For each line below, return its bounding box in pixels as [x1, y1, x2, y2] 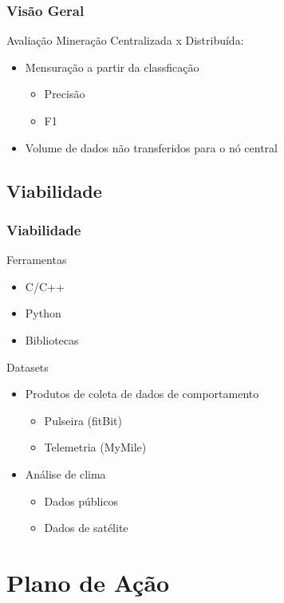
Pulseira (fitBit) [44, 412, 122, 428]
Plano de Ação [6, 566, 170, 598]
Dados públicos [44, 492, 119, 509]
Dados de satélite [44, 519, 128, 536]
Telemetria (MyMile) [44, 439, 147, 455]
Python [25, 305, 61, 321]
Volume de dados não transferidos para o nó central [25, 139, 278, 156]
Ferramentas [6, 251, 67, 268]
